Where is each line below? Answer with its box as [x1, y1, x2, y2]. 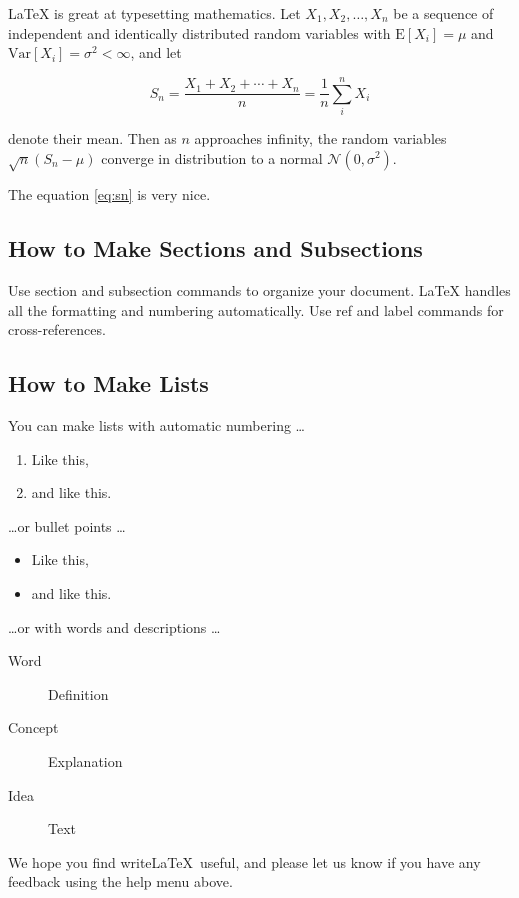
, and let [130, 42, 182, 63]
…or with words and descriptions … [8, 616, 221, 637]
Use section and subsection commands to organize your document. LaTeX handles [8, 280, 511, 301]
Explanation [48, 750, 123, 771]
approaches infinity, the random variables [194, 127, 447, 148]
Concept [8, 717, 59, 738]
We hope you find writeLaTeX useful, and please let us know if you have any [8, 851, 481, 872]
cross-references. [8, 319, 106, 340]
